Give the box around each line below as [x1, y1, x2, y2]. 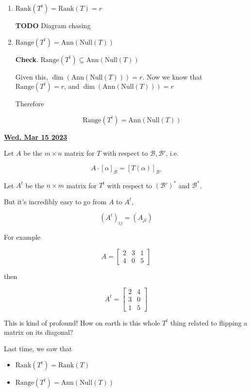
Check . [15, 54, 38, 64]
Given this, [15, 71, 48, 82]
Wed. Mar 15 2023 [4, 131, 67, 142]
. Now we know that [142, 71, 202, 82]
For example [4, 232, 41, 242]
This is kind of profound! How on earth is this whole [4, 317, 160, 327]
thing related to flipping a [170, 317, 248, 327]
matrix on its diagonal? [4, 327, 73, 337]
